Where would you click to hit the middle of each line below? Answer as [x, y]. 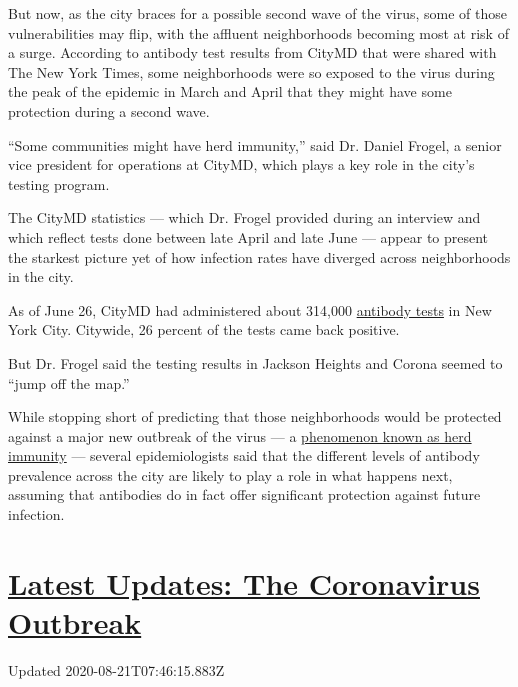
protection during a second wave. [109, 110]
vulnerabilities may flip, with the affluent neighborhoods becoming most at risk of [258, 32]
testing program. [59, 183]
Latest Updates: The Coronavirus [244, 582]
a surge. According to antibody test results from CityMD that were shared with [252, 52]
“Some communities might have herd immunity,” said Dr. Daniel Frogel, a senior [255, 144]
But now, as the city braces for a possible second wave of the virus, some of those [258, 13]
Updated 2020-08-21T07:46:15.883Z [116, 669]
